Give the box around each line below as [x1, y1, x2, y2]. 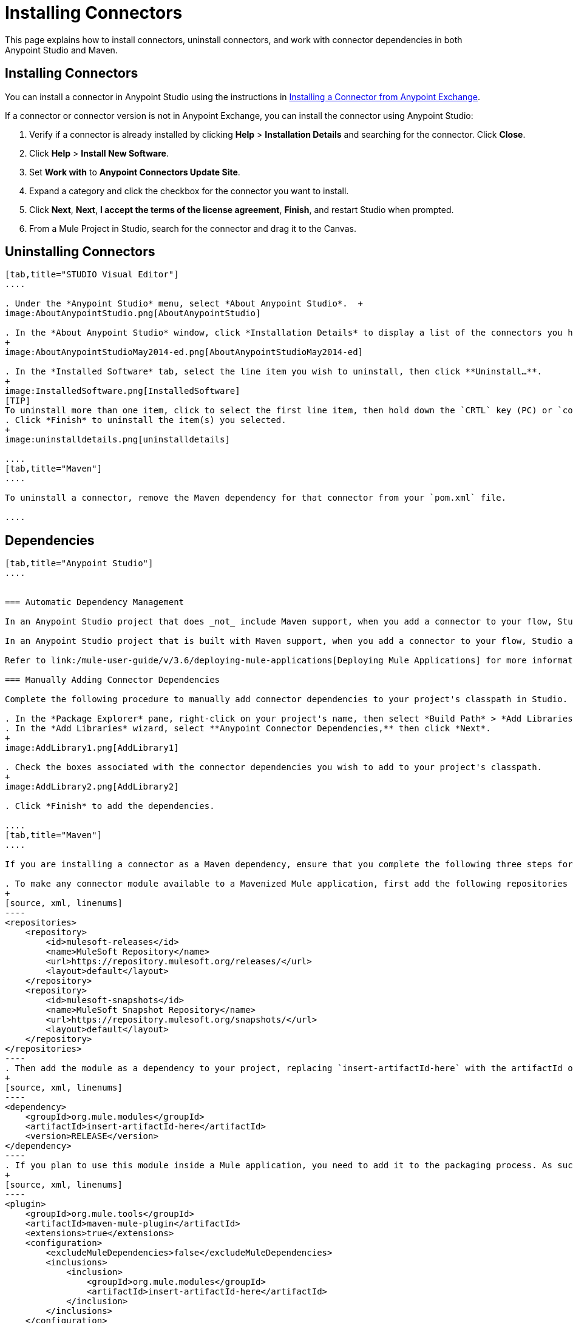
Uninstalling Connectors [5, 244, 155, 260]
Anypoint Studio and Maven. [5, 44, 118, 55]
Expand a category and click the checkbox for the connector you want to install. [29, 185, 349, 196]
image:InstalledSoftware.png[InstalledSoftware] [5, 386, 240, 396]
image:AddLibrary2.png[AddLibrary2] [5, 782, 179, 792]
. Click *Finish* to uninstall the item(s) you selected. [5, 415, 286, 425]
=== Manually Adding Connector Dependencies [5, 675, 220, 685]
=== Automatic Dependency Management [5, 597, 185, 607]
